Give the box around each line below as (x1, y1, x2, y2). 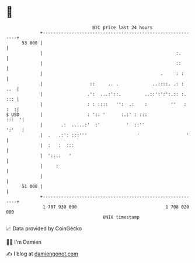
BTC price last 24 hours (92, 25, 153, 30)
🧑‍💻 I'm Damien (6, 238, 42, 245)
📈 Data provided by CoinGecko (6, 225, 82, 232)
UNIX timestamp (102, 214, 140, 220)
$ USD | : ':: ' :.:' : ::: (6, 111, 148, 118)
